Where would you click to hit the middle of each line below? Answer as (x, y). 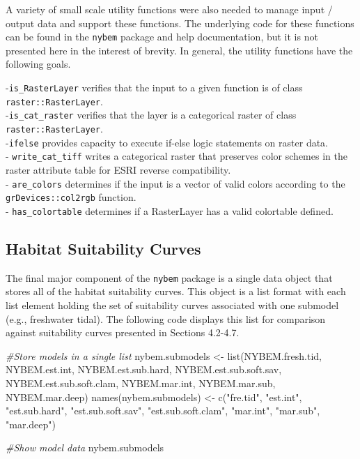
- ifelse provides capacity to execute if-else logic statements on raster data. (167, 142)
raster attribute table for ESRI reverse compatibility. (118, 169)
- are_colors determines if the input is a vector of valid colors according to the (175, 183)
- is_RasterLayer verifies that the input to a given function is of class (154, 88)
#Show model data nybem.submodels (85, 447)
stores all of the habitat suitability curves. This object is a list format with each (176, 291)
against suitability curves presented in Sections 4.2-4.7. (123, 332)
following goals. (38, 64)
